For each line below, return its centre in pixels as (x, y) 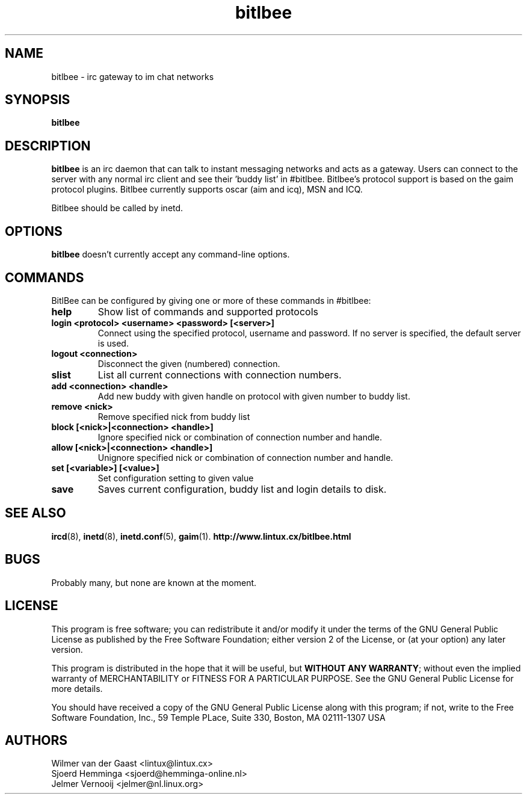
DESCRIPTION (48, 146)
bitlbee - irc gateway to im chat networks (133, 76)
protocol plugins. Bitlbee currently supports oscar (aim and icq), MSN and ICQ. (207, 190)
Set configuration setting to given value (176, 478)
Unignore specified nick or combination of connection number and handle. (245, 457)
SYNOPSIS (38, 100)
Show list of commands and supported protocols (208, 311)
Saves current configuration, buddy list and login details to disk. (242, 489)
